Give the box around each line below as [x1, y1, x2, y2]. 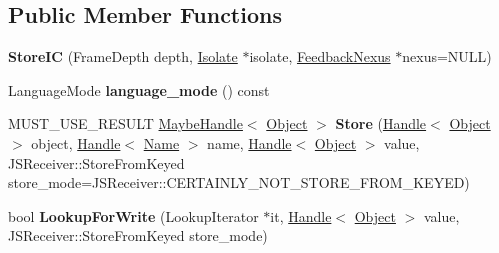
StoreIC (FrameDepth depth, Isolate [8, 46, 238, 67]
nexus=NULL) [402, 46, 492, 67]
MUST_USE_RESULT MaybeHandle [8, 113, 243, 134]
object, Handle [31, 132, 121, 153]
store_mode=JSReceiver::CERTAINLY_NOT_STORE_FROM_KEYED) [8, 172, 470, 193]
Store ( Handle [335, 113, 427, 134]
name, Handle [207, 132, 292, 153]
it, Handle [270, 205, 332, 226]
